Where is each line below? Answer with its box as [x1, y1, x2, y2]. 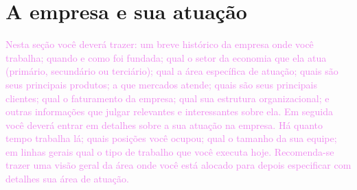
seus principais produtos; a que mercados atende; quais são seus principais [5, 77, 317, 91]
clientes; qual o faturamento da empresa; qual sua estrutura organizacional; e [5, 91, 330, 105]
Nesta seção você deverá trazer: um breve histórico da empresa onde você [5, 37, 314, 51]
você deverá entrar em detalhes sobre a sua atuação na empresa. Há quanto [5, 117, 323, 132]
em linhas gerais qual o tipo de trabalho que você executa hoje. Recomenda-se [5, 144, 334, 158]
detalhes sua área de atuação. [5, 171, 129, 186]
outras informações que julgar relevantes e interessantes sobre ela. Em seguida [5, 104, 333, 119]
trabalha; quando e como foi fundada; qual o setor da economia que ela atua [5, 50, 327, 64]
